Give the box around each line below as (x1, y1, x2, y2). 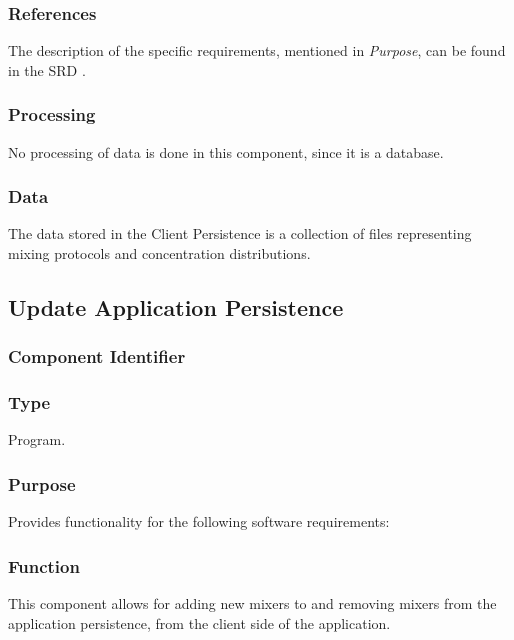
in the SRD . (8, 59, 86, 80)
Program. (8, 429, 66, 450)
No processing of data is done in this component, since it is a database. (8, 141, 444, 162)
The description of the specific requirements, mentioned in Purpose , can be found (8, 40, 506, 61)
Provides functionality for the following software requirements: (8, 511, 390, 532)
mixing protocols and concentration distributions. (8, 243, 311, 264)
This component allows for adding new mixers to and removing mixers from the (8, 593, 497, 614)
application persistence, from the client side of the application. (8, 612, 391, 633)
